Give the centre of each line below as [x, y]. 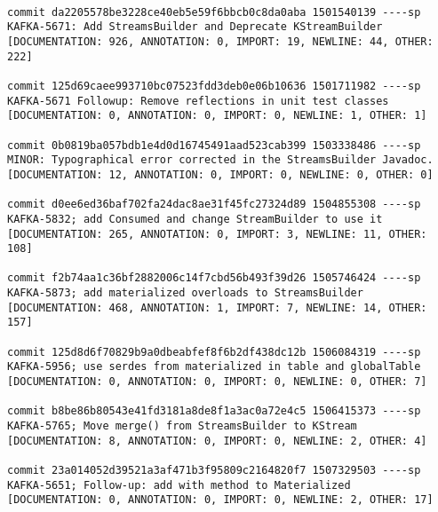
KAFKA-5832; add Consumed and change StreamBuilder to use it [195, 219]
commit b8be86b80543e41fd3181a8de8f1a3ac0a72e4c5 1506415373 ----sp [214, 411]
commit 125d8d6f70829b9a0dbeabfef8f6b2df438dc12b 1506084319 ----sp [214, 352]
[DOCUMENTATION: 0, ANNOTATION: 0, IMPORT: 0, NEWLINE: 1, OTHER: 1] [217, 116]
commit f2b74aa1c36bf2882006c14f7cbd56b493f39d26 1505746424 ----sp [214, 278]
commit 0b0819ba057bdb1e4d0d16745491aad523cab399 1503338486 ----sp [214, 145]
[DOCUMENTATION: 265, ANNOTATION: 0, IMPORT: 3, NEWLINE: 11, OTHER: [217, 234]
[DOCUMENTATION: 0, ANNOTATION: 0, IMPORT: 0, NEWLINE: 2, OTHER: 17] [220, 500]
